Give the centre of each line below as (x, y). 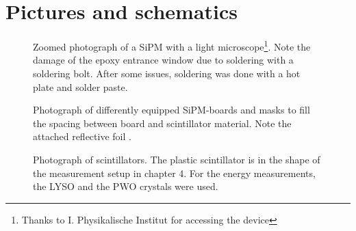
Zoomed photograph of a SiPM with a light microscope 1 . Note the (172, 45)
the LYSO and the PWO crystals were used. (126, 186)
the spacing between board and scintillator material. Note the (162, 123)
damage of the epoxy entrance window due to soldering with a (163, 60)
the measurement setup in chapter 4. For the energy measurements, (174, 173)
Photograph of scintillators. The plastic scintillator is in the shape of (177, 159)
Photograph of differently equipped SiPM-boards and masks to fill (171, 110)
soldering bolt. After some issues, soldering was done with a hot (167, 73)
